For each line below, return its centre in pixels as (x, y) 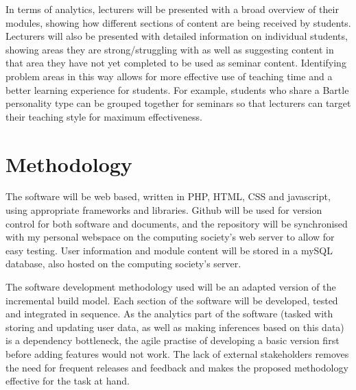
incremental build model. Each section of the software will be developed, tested (172, 300)
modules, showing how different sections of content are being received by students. (178, 22)
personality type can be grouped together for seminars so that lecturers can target (178, 103)
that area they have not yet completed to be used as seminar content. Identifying (176, 63)
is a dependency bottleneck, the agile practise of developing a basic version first (173, 340)
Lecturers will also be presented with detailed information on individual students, (177, 36)
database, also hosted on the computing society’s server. (123, 264)
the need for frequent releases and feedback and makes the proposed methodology (177, 367)
